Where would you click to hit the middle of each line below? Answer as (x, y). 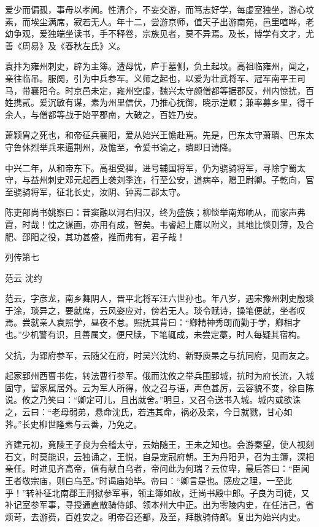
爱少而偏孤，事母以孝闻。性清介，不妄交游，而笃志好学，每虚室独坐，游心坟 (159, 9)
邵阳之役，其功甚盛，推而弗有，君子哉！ (103, 236)
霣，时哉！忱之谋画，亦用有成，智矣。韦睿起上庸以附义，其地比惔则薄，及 (155, 224)
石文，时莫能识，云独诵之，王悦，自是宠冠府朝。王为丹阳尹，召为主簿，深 (155, 456)
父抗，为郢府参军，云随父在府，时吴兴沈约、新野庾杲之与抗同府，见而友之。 (159, 355)
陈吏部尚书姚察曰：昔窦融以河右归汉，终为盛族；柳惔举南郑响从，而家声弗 (155, 212)
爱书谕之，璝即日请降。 (189, 146)
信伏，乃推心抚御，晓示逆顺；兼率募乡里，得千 (219, 102)
